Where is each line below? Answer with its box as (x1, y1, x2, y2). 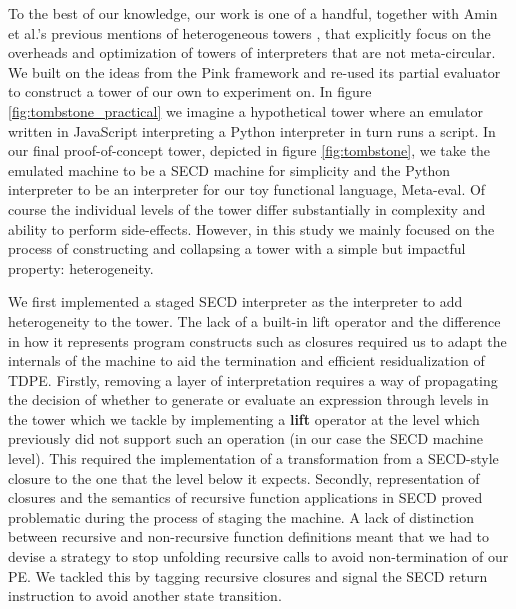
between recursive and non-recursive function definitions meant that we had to (8, 526, 490, 547)
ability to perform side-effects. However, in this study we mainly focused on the (8, 218, 495, 239)
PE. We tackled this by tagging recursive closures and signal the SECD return (8, 565, 488, 586)
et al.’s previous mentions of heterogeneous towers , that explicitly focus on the (8, 22, 491, 43)
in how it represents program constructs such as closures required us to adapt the (8, 330, 507, 351)
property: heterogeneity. (8, 257, 154, 278)
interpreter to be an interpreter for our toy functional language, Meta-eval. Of (8, 179, 486, 200)
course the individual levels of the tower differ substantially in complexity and (8, 198, 486, 219)
